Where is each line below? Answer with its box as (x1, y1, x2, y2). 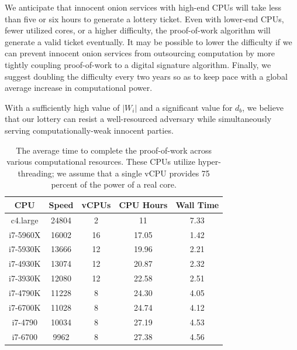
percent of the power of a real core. (51, 178, 177, 191)
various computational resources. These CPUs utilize (6, 155, 195, 168)
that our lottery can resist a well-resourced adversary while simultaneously (5, 113, 272, 125)
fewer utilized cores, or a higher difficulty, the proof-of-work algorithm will (5, 24, 271, 36)
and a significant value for (139, 101, 233, 113)
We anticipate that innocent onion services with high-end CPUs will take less (5, 1, 282, 13)
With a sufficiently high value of (5, 101, 120, 113)
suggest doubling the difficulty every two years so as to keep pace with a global (5, 70, 288, 82)
